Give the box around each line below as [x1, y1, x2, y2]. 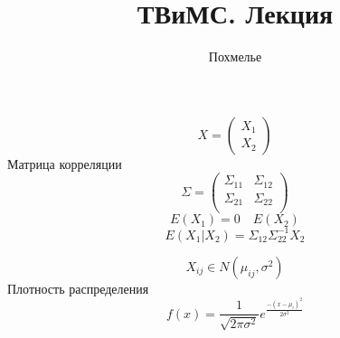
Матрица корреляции [7, 154, 122, 173]
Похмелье [208, 47, 262, 66]
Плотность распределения [7, 278, 149, 297]
